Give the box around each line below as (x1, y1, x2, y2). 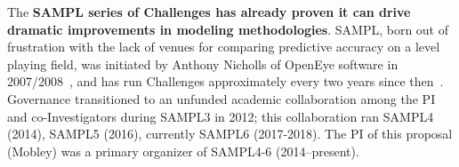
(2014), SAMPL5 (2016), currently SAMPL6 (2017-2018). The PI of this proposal (7, 124, 453, 143)
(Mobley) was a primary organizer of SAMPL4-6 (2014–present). (7, 141, 359, 160)
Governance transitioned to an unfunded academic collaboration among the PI (7, 89, 436, 107)
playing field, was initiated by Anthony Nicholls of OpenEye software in (7, 54, 399, 73)
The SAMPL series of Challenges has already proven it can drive (7, 3, 411, 20)
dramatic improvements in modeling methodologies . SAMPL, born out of (7, 20, 449, 38)
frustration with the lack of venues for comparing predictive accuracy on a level (7, 37, 440, 56)
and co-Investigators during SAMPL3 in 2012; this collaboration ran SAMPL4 (7, 107, 434, 125)
